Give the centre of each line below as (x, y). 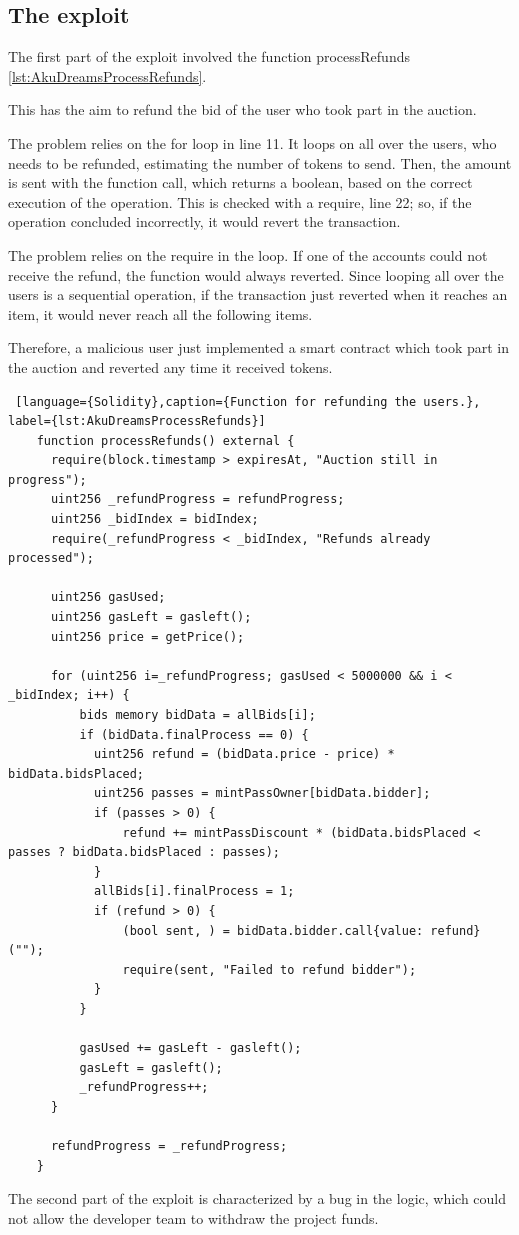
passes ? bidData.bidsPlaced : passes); (144, 852)
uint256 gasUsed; (108, 597)
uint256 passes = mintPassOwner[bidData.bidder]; (262, 793)
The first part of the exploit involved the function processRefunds (209, 56)
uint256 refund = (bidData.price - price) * (244, 754)
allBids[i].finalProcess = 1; (194, 891)
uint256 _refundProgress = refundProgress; (197, 499)
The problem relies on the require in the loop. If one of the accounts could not (248, 254)
